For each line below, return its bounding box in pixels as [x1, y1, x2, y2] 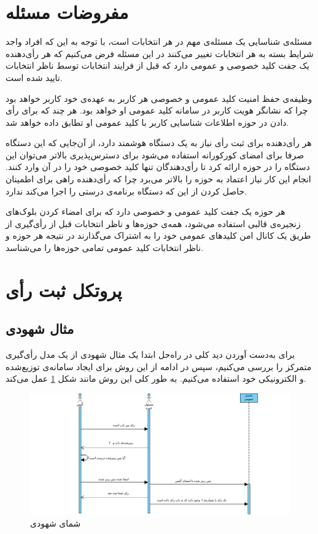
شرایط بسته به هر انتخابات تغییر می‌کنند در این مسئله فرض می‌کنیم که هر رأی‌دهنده [6, 47, 314, 60]
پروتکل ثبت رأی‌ [6, 277, 122, 302]
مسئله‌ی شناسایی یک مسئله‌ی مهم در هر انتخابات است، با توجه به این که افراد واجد [6, 35, 312, 48]
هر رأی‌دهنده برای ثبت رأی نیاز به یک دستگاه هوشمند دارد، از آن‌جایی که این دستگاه [6, 136, 312, 149]
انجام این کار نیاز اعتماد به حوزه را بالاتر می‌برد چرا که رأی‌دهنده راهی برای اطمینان [6, 172, 311, 185]
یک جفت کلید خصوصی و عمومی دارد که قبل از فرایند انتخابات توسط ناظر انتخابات [6, 59, 309, 72]
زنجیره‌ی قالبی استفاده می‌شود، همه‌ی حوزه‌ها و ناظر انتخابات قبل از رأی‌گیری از [6, 217, 301, 230]
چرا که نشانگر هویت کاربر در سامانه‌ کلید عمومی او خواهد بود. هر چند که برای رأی [6, 104, 308, 117]
